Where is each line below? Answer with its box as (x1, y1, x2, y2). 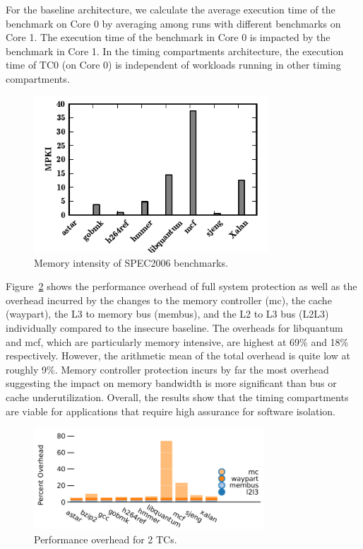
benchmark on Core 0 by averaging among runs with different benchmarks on (6, 16, 341, 30)
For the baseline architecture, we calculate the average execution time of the (6, 2, 335, 16)
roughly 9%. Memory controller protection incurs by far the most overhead (6, 362, 329, 376)
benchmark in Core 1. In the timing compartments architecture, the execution (6, 43, 344, 58)
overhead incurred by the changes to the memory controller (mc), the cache (6, 292, 332, 307)
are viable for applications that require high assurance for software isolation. (6, 403, 335, 418)
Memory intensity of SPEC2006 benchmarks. (34, 255, 228, 270)
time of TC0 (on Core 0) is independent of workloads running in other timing (6, 57, 341, 72)
